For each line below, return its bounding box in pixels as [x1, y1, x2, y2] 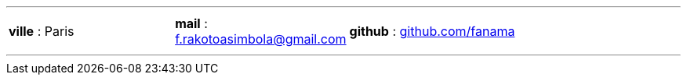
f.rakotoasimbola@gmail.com [175, 31, 347, 47]
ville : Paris [9, 23, 75, 39]
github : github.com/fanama [349, 23, 515, 39]
